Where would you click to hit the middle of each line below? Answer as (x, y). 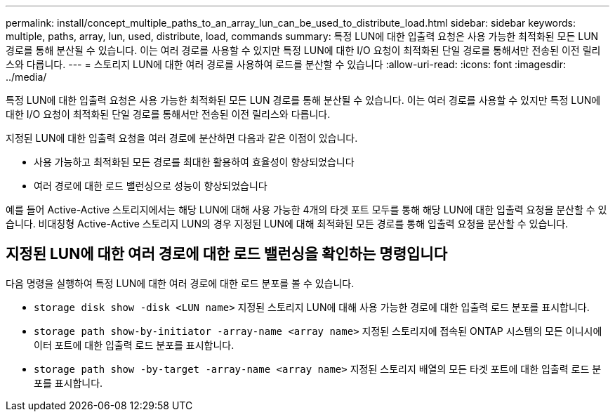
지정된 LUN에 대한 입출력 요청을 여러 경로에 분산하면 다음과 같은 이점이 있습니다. (182, 138)
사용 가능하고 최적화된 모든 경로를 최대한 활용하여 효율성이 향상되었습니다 (194, 162)
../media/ (26, 77)
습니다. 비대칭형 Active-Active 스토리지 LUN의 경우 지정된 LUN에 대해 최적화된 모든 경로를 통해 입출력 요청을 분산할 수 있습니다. (287, 224)
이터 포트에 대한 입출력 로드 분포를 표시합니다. (134, 345)
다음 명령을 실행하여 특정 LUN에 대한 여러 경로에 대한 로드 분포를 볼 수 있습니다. (180, 283)
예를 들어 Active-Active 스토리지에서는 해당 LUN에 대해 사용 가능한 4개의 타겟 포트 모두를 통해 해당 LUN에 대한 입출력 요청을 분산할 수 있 (306, 210)
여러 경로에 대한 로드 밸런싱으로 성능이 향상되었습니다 (151, 186)
